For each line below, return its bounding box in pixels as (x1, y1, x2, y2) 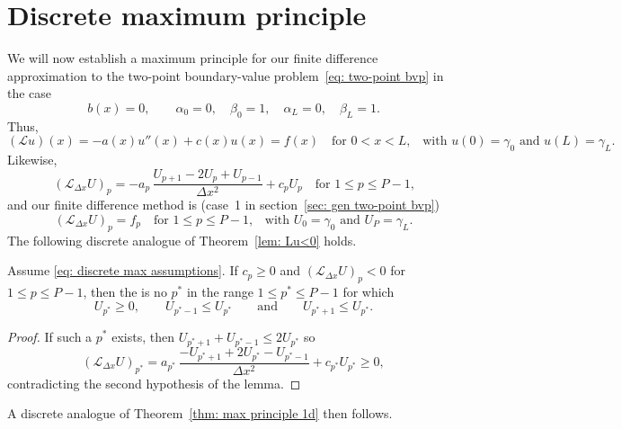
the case (7, 84, 52, 103)
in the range (186, 282, 253, 300)
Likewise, (7, 150, 58, 169)
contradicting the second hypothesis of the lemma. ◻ (7, 373, 301, 392)
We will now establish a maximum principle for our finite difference (7, 49, 378, 67)
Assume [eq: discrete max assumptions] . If (7, 261, 238, 280)
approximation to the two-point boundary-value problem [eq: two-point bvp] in (7, 66, 444, 85)
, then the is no (83, 282, 167, 300)
